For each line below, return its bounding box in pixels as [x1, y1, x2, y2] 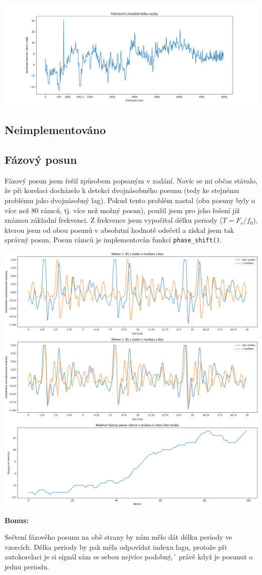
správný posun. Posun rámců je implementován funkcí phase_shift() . [5, 234, 222, 245]
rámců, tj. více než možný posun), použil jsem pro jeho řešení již [40, 205, 240, 215]
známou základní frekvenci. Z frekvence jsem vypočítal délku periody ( [5, 215, 223, 225]
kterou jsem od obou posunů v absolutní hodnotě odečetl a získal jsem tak [5, 224, 234, 235]
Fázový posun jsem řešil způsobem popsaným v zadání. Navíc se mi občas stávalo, [5, 175, 257, 185]
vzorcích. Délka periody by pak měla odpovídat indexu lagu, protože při [5, 541, 227, 552]
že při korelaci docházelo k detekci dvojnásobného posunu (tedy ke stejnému [5, 185, 239, 196]
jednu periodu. [5, 561, 49, 572]
